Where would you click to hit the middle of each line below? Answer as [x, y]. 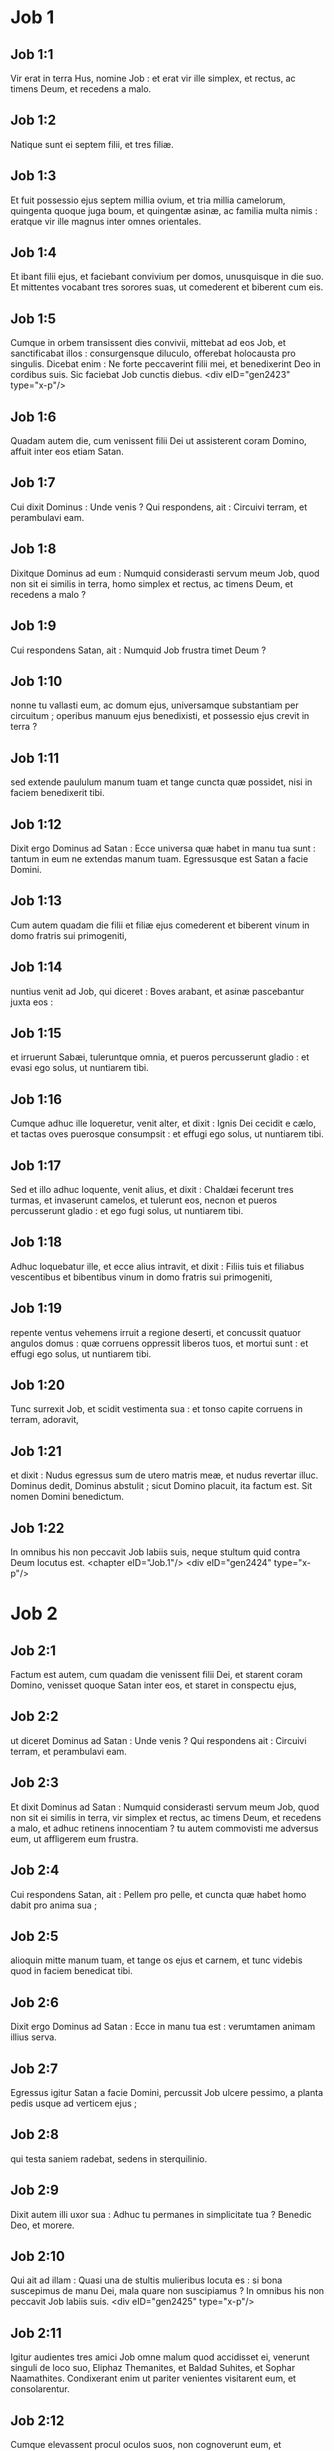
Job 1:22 [37, 1527]
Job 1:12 [36, 824]
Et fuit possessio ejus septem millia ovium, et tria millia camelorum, [148, 200]
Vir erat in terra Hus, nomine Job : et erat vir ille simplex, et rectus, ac [153, 78]
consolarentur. [40, 2389]
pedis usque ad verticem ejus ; [73, 2103]
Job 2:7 [34, 2068]
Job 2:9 [35, 2190]
